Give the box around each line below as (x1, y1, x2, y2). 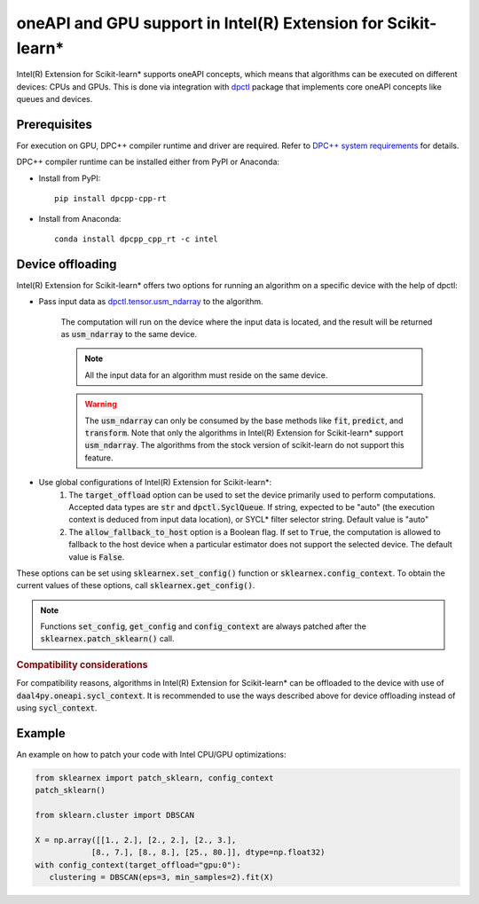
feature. (84, 452, 114, 463)
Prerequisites (16, 116, 92, 132)
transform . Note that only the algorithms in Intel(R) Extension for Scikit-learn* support (84, 428, 404, 438)
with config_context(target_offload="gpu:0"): (35, 860, 241, 869)
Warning (84, 399, 117, 410)
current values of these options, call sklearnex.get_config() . (16, 580, 255, 591)
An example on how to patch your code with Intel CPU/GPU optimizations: (16, 749, 287, 759)
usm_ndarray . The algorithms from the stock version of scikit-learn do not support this (84, 440, 404, 451)
